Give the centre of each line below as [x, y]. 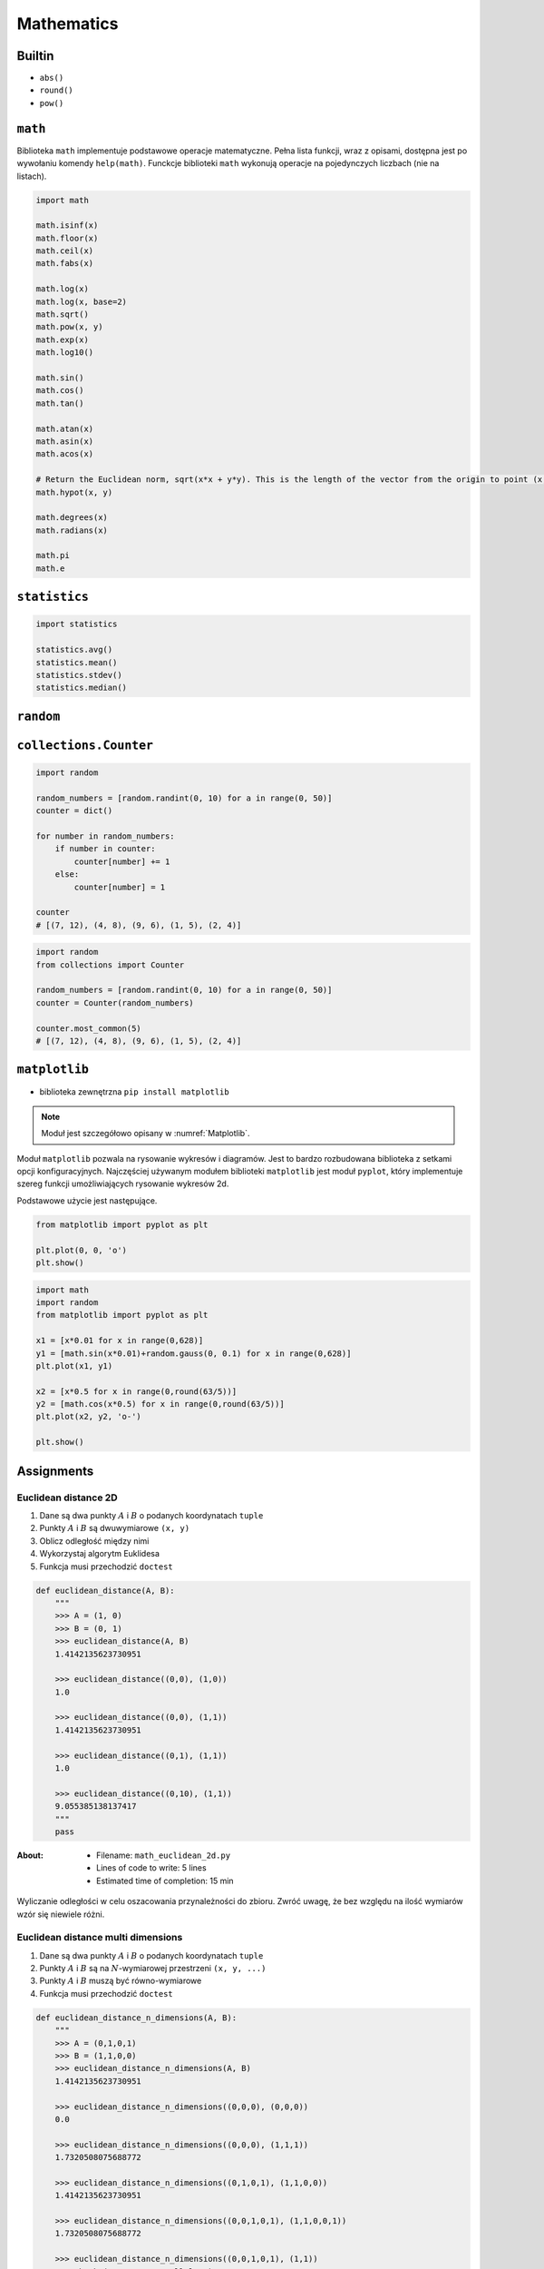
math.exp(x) [63, 339]
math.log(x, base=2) [81, 301]
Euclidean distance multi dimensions [100, 1938]
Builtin [35, 56]
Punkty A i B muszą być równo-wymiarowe [121, 1981]
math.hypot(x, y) [74, 492]
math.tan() [60, 403]
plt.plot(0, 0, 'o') [81, 1250]
